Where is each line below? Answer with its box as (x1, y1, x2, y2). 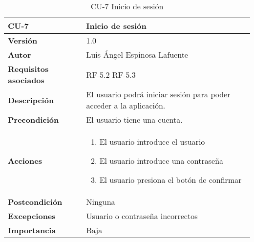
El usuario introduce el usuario (99, 136, 205, 147)
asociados (8, 74, 44, 86)
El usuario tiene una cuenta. (86, 114, 183, 125)
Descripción (8, 94, 54, 106)
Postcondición (8, 196, 63, 207)
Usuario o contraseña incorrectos (86, 210, 198, 221)
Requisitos (8, 63, 49, 74)
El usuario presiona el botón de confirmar (99, 174, 242, 185)
